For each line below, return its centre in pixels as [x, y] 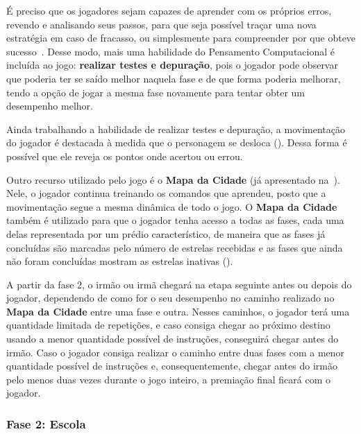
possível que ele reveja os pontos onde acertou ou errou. [125, 156]
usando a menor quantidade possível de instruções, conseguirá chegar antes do [173, 339]
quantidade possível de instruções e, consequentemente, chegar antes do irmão [172, 366]
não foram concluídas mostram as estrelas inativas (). [120, 261]
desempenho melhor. [50, 106]
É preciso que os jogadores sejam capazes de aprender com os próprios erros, [169, 10]
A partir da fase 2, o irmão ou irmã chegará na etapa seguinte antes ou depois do [179, 284]
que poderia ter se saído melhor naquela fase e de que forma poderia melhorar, [174, 78]
